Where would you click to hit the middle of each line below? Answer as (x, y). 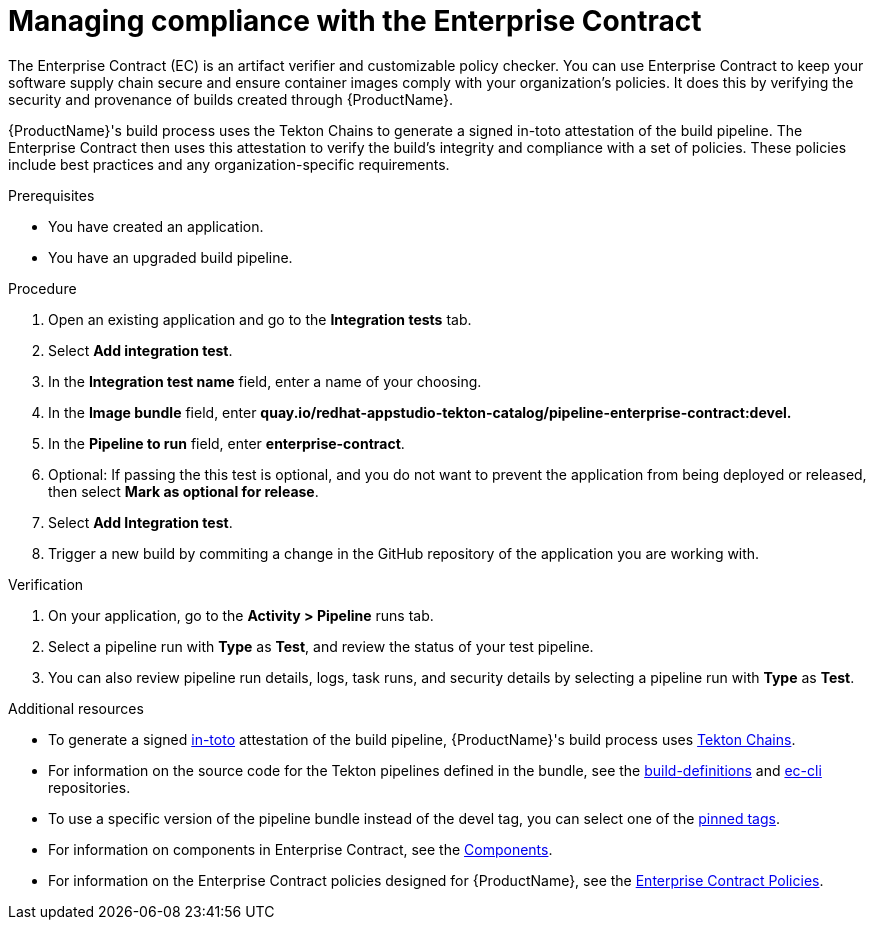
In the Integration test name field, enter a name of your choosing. (265, 381)
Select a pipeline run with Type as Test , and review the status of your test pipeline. (321, 646)
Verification (46, 584)
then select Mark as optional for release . (183, 491)
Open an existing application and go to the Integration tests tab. (260, 319)
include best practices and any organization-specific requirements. (229, 164)
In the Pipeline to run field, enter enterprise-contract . (226, 443)
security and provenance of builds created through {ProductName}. (231, 99)
